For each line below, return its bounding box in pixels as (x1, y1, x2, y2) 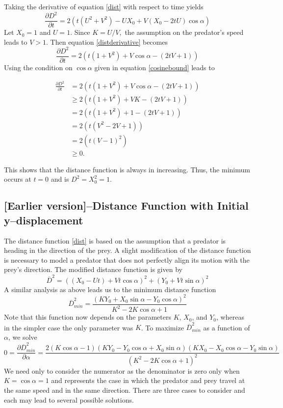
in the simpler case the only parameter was (4, 322, 133, 332)
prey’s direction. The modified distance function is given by (4, 264, 182, 274)
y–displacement (4, 212, 83, 227)
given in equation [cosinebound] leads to (94, 62, 215, 72)
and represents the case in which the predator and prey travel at (51, 375, 245, 385)
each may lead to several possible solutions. (4, 394, 134, 405)
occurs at (4, 174, 31, 184)
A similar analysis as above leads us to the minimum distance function (4, 284, 216, 294)
